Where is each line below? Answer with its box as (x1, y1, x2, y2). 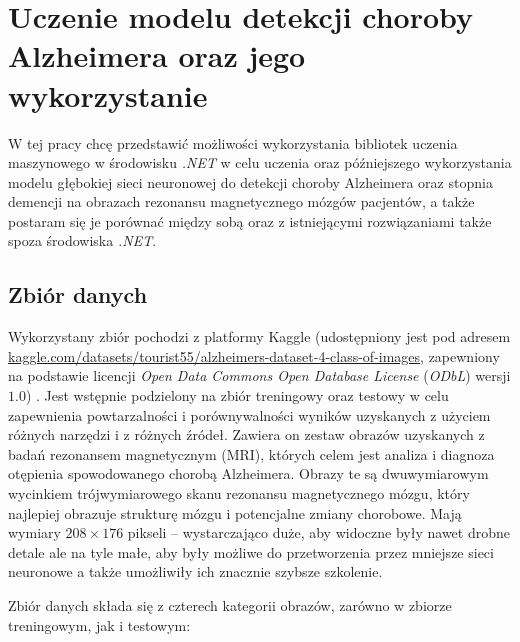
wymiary (8, 522, 61, 543)
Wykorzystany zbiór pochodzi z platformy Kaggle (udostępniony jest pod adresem (8, 326, 511, 347)
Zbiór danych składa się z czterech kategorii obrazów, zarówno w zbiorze (8, 594, 452, 615)
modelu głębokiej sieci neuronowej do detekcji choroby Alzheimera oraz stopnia (8, 171, 493, 192)
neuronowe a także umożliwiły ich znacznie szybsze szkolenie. (8, 561, 383, 582)
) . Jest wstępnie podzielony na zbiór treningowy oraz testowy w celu (25, 385, 449, 406)
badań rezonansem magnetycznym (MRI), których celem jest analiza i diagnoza (8, 443, 495, 464)
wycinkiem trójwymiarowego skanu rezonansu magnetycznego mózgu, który (8, 483, 470, 504)
